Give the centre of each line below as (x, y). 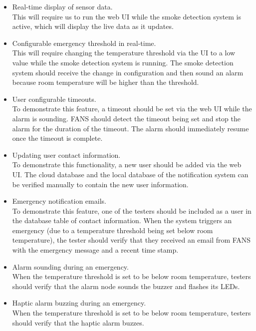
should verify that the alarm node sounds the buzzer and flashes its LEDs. (126, 286)
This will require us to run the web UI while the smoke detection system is (127, 16)
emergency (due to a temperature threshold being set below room (113, 230)
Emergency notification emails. (59, 201)
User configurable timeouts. (54, 99)
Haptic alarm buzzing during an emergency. (79, 303)
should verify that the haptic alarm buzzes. (78, 322)
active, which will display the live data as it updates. (93, 26)
